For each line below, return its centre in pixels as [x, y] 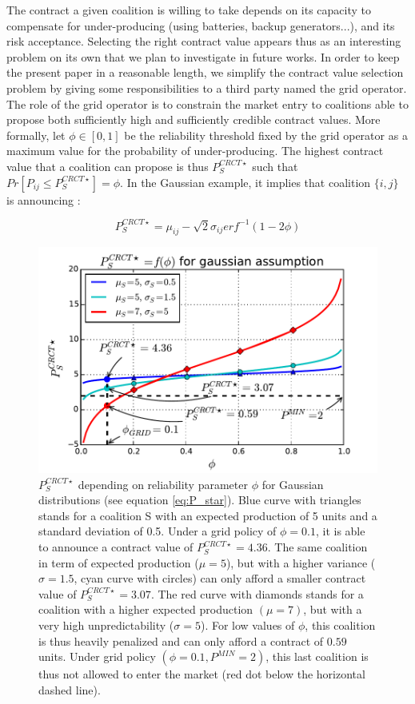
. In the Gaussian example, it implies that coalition [245, 182]
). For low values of [247, 625]
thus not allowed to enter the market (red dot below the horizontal [202, 674]
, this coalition [340, 625]
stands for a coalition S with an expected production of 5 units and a [208, 515]
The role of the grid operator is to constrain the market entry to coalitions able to [207, 103]
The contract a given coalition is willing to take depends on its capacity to [189, 10]
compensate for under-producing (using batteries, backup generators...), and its [201, 25]
